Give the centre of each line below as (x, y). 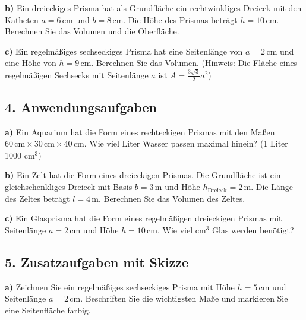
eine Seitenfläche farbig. (48, 310)
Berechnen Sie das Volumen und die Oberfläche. (92, 31)
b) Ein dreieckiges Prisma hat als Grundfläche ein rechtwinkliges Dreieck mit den (153, 8)
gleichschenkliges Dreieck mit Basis (69, 187)
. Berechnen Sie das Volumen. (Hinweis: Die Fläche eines (194, 63)
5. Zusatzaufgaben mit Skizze (97, 262)
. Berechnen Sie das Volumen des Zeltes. (172, 198)
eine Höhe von (31, 63)
